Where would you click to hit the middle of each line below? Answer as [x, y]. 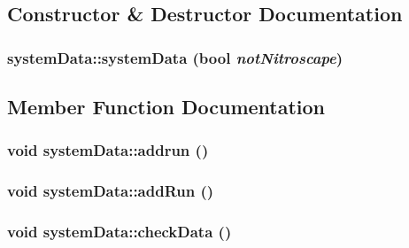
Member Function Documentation [166, 107]
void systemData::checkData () [120, 232]
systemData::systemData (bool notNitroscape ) [175, 57]
